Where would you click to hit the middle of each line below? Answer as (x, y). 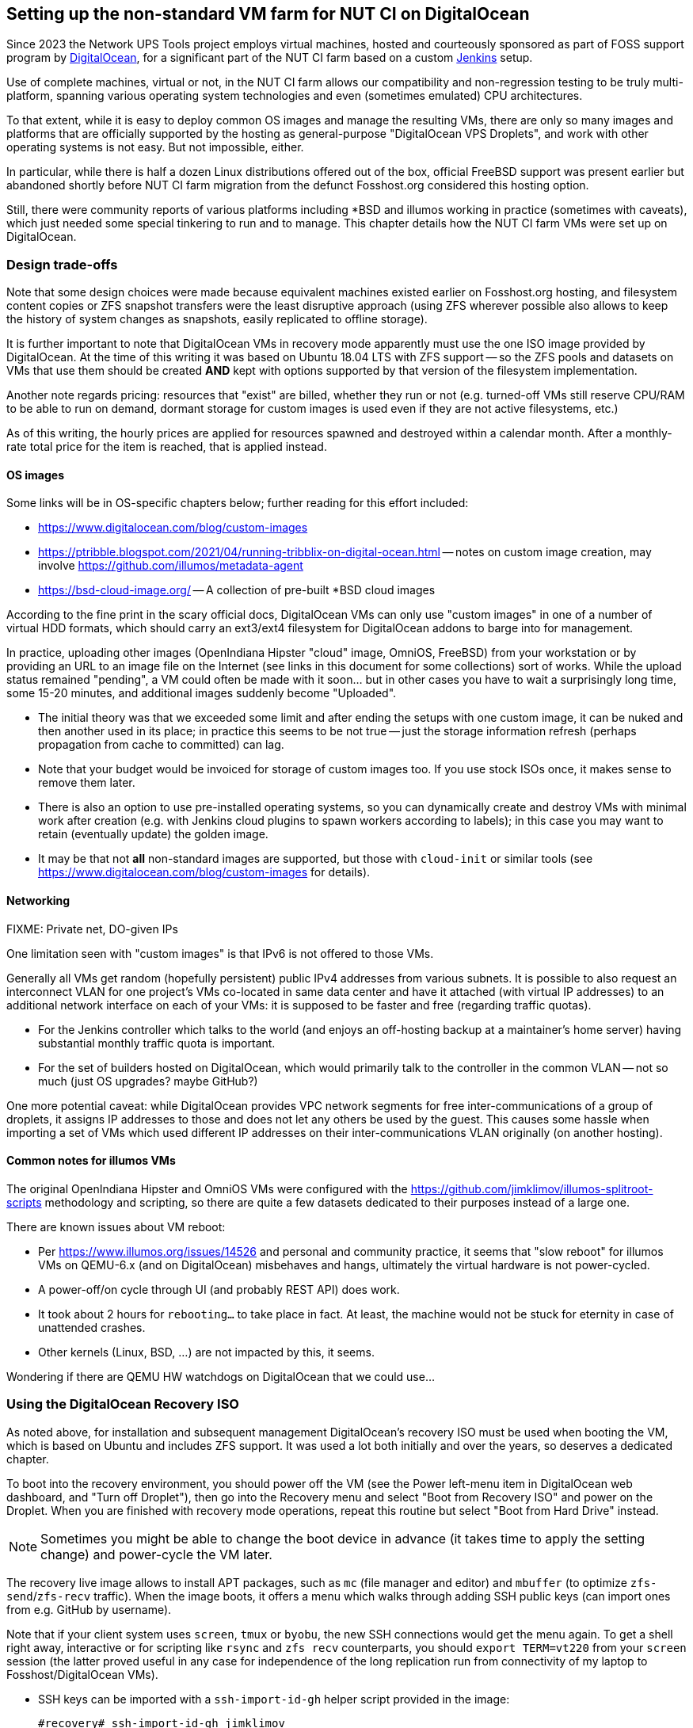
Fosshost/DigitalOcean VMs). (82, 1674)
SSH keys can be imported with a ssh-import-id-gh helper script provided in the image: (274, 1699)
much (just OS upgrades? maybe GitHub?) (148, 1081)
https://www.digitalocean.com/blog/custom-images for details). (204, 872)
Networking (38, 900)
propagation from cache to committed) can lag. (161, 745)
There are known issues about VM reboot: (116, 1226)
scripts (24, 1202)
